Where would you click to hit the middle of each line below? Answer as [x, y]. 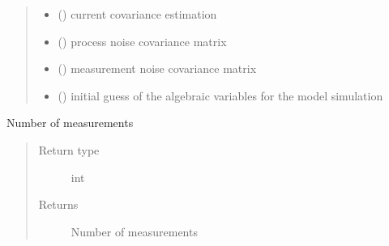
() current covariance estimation [137, 14]
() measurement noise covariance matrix [157, 68]
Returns [58, 204]
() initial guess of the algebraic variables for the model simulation [220, 95]
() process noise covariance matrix [142, 41]
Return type [69, 149]
